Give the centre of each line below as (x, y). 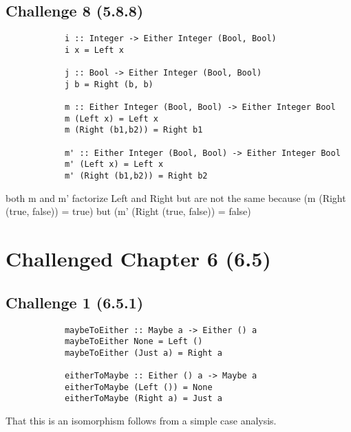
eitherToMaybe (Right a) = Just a (143, 399)
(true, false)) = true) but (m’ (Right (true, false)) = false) (128, 211)
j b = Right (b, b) (109, 84)
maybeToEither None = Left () (134, 342)
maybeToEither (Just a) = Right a (143, 353)
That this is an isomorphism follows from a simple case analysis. (141, 421)
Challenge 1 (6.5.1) (75, 302)
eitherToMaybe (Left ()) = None (138, 387)
